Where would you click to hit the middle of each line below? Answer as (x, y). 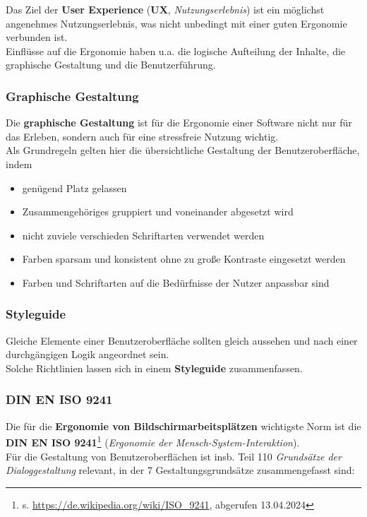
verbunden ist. (37, 37)
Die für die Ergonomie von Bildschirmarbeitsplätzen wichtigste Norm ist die (183, 426)
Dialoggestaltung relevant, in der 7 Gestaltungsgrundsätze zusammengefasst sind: (180, 470)
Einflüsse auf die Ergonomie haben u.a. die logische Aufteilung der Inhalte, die (176, 50)
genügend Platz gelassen (74, 188)
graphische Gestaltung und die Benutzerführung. (111, 65)
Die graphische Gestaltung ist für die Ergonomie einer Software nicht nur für (179, 123)
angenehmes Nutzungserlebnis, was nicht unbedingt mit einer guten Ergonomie (176, 23)
